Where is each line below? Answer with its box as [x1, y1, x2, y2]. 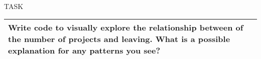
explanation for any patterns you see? [8, 44, 161, 56]
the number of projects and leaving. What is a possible [8, 33, 230, 45]
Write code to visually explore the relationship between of [8, 21, 243, 33]
